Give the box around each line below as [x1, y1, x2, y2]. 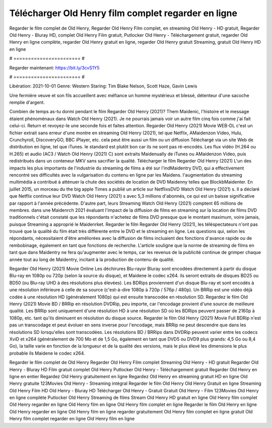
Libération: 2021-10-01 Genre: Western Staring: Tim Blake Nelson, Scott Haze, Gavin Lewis [9, 83, 197, 89]
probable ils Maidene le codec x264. [9, 350, 85, 356]
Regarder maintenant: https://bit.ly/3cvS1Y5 [9, 64, 100, 70]
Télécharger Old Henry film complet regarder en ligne [9, 8, 238, 19]
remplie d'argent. [9, 100, 45, 106]
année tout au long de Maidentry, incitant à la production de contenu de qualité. [9, 256, 175, 263]
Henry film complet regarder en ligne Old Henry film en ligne [9, 415, 135, 422]
